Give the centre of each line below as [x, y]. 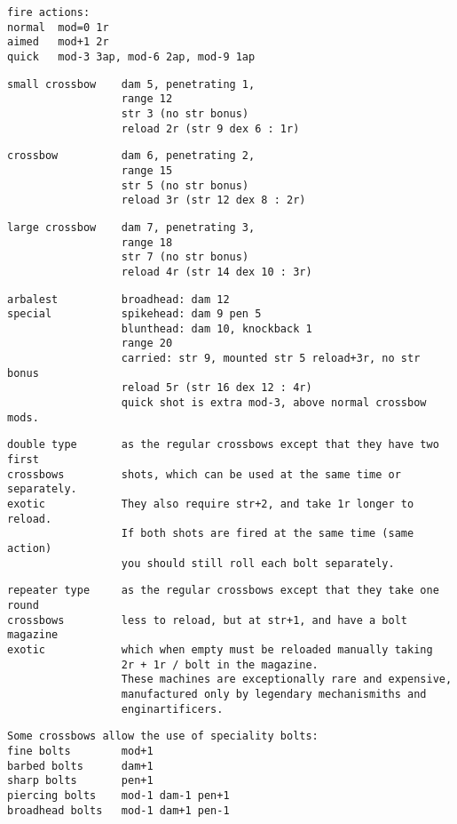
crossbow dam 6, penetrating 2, [131, 156]
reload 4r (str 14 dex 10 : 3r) [217, 272]
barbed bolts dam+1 [80, 766]
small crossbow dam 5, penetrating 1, [131, 84]
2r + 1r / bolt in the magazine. [220, 664]
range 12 [147, 99]
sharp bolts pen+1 [80, 781]
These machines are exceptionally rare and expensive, [287, 680]
